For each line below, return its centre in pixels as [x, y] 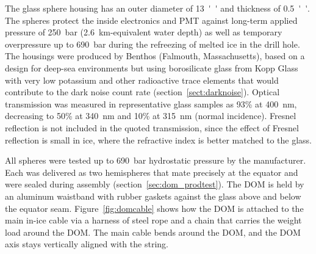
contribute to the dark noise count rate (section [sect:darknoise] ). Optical [142, 92]
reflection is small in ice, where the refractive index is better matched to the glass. [158, 140]
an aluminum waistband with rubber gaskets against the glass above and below [153, 196]
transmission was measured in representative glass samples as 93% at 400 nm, [151, 103]
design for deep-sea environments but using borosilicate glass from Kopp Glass [152, 67]
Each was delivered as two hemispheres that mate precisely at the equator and [152, 172]
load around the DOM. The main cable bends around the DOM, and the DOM [153, 232]
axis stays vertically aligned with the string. [87, 244]
